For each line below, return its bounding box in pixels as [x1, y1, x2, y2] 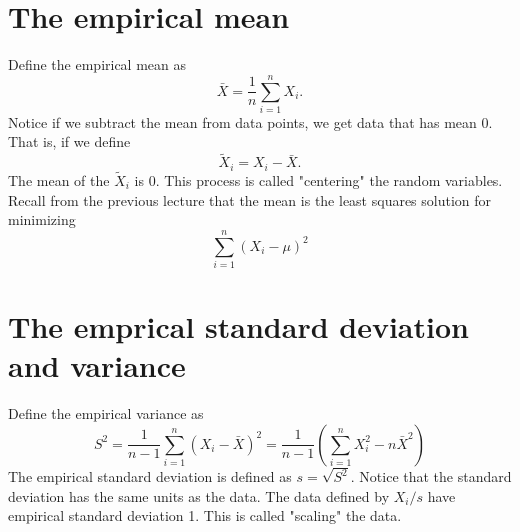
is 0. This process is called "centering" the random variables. [134, 169, 503, 190]
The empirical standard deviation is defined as [8, 466, 292, 487]
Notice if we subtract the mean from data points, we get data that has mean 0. [8, 111, 493, 132]
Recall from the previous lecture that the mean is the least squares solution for [8, 189, 492, 210]
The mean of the [8, 169, 110, 190]
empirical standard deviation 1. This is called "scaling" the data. [8, 505, 402, 526]
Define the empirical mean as [8, 54, 187, 75]
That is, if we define [8, 131, 131, 152]
